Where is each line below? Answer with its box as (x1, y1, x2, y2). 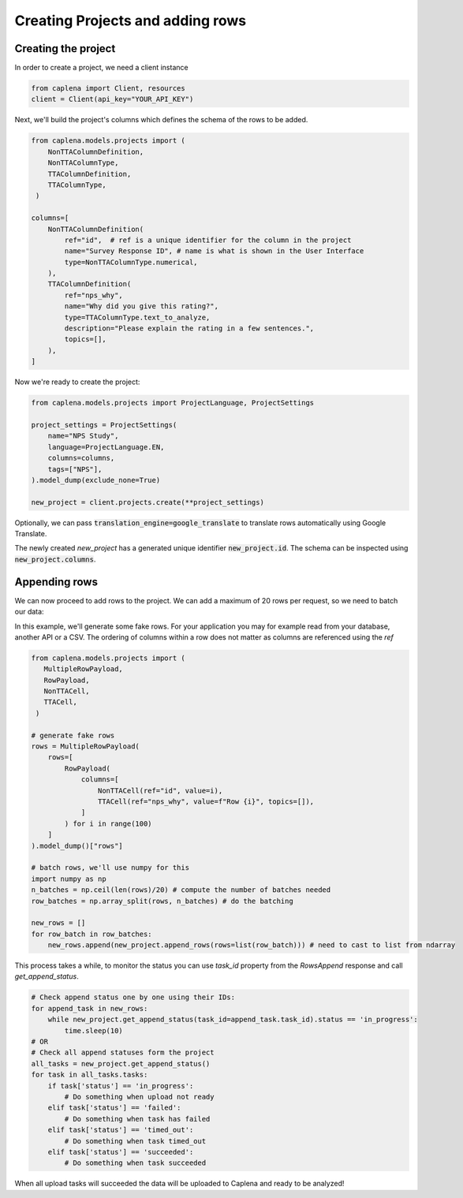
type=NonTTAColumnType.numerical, (64, 257, 198, 267)
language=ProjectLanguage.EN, (47, 442, 165, 451)
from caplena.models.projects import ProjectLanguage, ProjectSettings (31, 398, 315, 408)
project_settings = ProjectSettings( (31, 420, 177, 429)
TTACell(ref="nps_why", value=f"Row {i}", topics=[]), (97, 797, 315, 806)
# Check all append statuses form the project (31, 1048, 215, 1057)
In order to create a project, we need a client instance (14, 63, 189, 73)
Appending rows (14, 575, 99, 588)
